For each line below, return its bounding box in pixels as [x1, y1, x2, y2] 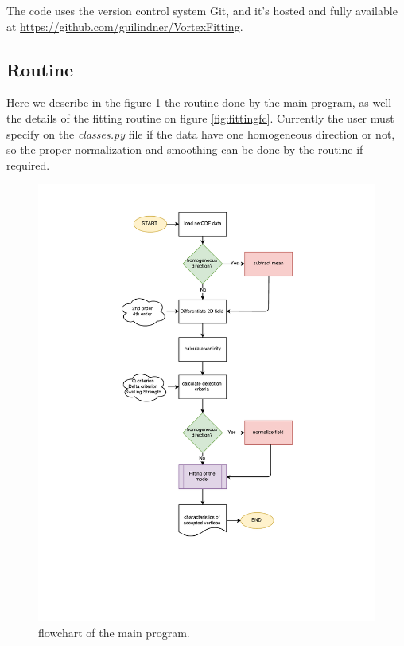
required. [6, 156, 50, 173]
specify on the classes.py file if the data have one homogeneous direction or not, [6, 125, 395, 142]
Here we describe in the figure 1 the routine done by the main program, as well [6, 94, 392, 111]
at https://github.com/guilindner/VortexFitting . [6, 18, 243, 34]
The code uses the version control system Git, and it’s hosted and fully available [6, 2, 398, 18]
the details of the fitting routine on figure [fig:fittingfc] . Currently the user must [6, 109, 394, 126]
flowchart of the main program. [38, 624, 190, 640]
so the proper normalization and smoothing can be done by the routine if [6, 141, 363, 158]
